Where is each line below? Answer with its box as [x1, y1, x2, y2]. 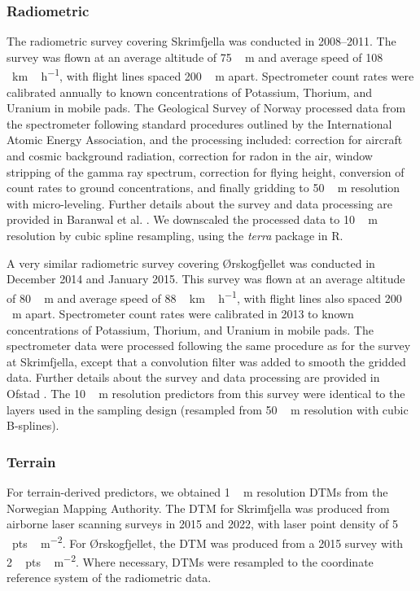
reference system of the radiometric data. [7, 569, 212, 586]
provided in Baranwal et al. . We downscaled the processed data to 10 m [7, 211, 378, 228]
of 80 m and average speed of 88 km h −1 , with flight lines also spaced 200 [7, 287, 402, 306]
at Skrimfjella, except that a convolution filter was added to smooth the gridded [7, 352, 406, 370]
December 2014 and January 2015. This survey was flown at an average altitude [7, 270, 405, 287]
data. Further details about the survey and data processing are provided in [7, 369, 380, 386]
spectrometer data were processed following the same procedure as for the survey [7, 337, 411, 354]
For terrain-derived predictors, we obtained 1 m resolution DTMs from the [7, 484, 388, 500]
